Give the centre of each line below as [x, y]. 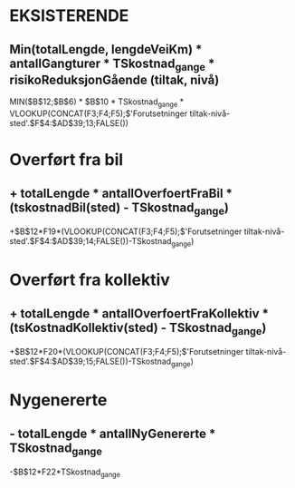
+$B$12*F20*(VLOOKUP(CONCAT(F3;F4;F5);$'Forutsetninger [127, 352]
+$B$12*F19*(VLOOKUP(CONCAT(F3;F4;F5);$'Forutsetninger [126, 231]
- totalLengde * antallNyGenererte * [113, 433]
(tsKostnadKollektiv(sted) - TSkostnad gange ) [138, 328]
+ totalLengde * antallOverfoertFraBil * [121, 193]
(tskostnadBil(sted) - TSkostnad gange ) [119, 209]
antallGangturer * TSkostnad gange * [112, 64]
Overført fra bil [67, 160]
